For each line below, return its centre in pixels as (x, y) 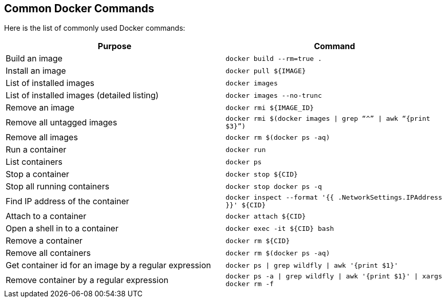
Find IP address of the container (67, 201)
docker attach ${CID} (266, 216)
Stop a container (37, 174)
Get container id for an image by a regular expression (108, 265)
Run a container (36, 150)
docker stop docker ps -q (274, 186)
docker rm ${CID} (258, 241)
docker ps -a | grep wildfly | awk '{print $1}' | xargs (334, 276)
